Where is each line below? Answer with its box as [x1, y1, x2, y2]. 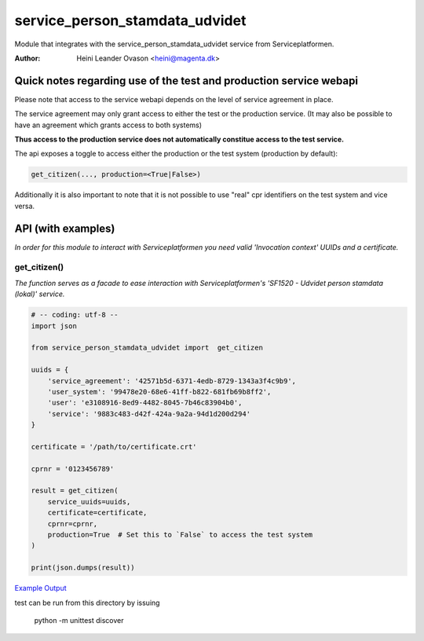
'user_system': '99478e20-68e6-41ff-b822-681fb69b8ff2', [47, 387, 272, 396]
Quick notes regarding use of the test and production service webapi [14, 74, 359, 87]
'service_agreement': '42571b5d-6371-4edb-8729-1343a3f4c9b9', [47, 376, 297, 385]
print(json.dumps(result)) [31, 563, 135, 573]
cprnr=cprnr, [47, 519, 98, 528]
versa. [14, 201, 35, 211]
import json [31, 321, 78, 330]
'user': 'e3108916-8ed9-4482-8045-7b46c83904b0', [47, 398, 243, 408]
